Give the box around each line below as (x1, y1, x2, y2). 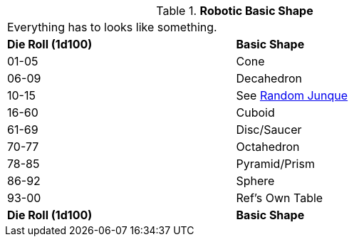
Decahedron (236, 71, 303, 85)
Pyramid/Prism (236, 157, 315, 171)
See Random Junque (236, 88, 348, 102)
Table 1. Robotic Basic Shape (156, 4, 313, 18)
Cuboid (236, 105, 275, 120)
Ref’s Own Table (236, 191, 323, 205)
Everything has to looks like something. (7, 20, 217, 34)
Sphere (236, 174, 275, 188)
